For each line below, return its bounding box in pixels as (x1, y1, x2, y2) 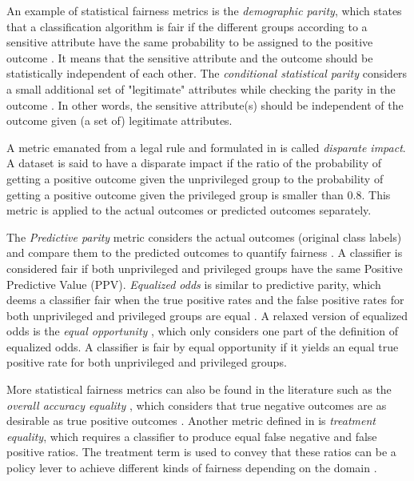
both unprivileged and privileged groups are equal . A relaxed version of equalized (6, 307, 408, 323)
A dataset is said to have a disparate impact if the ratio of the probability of (6, 154, 382, 171)
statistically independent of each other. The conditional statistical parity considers (6, 65, 408, 82)
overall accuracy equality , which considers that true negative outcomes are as (6, 396, 387, 413)
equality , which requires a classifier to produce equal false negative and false (6, 427, 377, 444)
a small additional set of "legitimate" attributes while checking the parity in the (6, 80, 396, 97)
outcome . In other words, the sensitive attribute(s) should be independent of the (6, 96, 404, 113)
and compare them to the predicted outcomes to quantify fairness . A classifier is (6, 244, 403, 261)
